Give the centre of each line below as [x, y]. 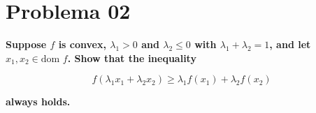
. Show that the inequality [132, 58]
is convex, [82, 44]
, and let [290, 44]
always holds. [38, 101]
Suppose [26, 44]
